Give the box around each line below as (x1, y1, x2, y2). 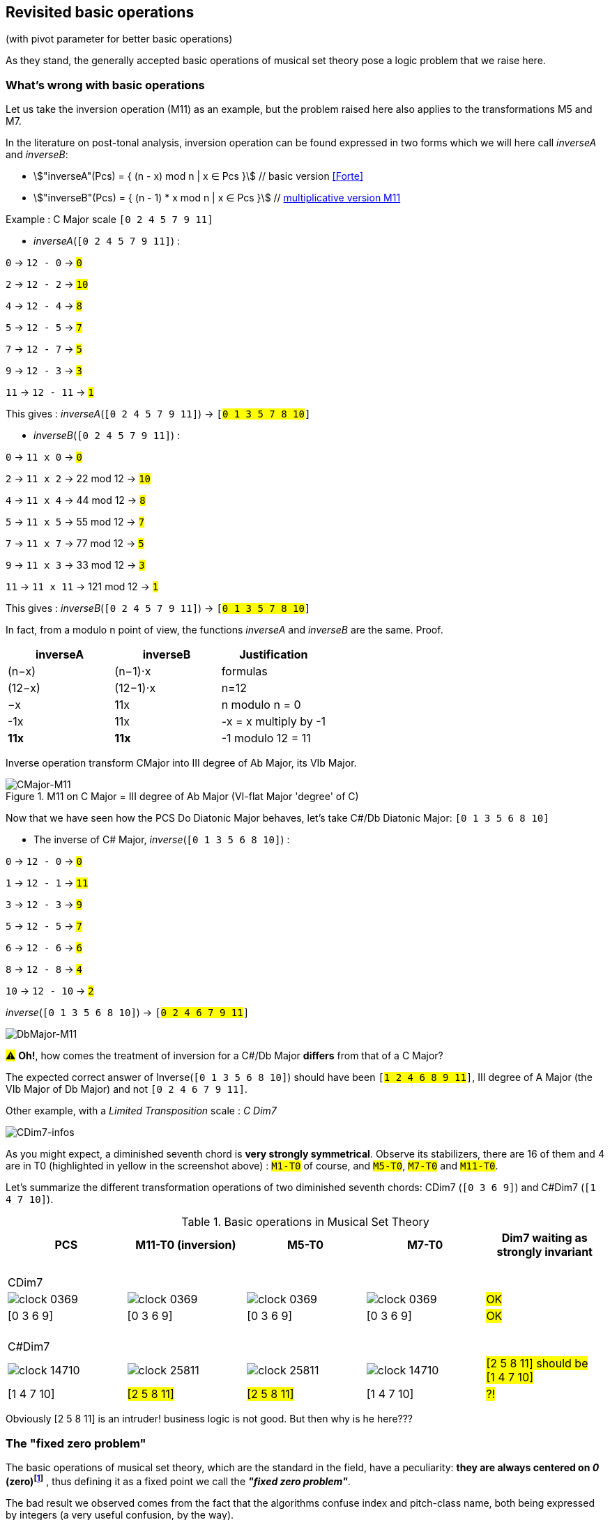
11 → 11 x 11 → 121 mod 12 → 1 (6, 581, 159, 593)
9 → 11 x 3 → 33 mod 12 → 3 (6, 559, 145, 571)
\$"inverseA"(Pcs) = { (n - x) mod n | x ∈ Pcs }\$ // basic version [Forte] (33, 170, 364, 183)
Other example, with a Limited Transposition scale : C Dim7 (6, 1105, 277, 1117)
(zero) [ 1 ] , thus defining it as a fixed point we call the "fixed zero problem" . (6, 1473, 351, 1487)
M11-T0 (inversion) (135, 1238, 236, 1252)
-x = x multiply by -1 (221, 714, 326, 729)
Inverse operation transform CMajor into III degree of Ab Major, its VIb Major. (6, 757, 357, 769)
